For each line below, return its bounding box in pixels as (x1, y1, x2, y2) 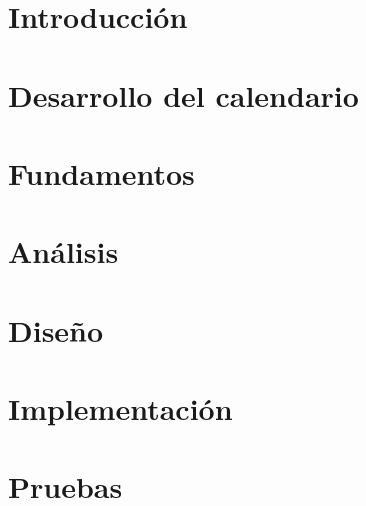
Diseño (8, 309, 104, 350)
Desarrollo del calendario (8, 74, 359, 115)
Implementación (8, 388, 233, 429)
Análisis (8, 231, 119, 272)
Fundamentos (8, 152, 195, 193)
